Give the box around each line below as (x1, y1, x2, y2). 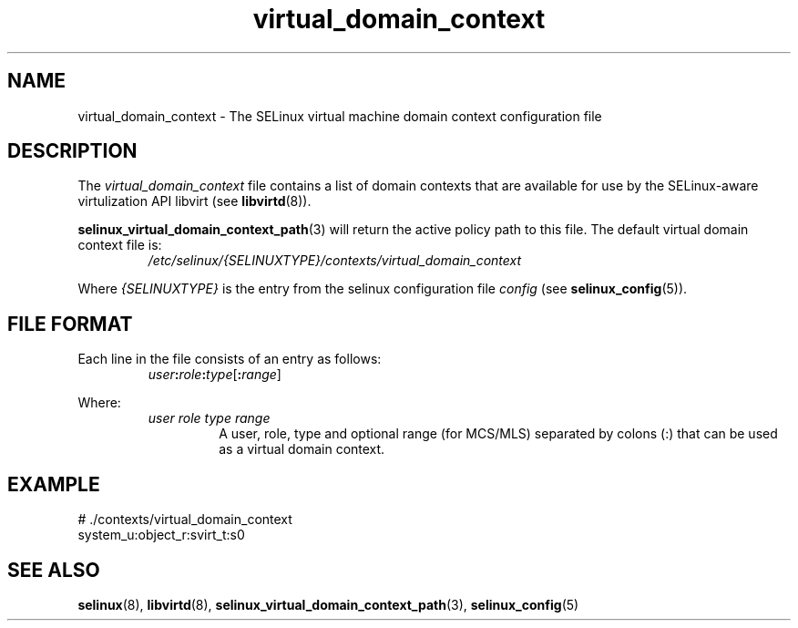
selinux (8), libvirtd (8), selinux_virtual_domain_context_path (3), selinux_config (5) (77, 596, 579, 613)
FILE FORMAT (7, 312, 133, 335)
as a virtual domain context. (219, 441, 385, 458)
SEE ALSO (7, 558, 100, 582)
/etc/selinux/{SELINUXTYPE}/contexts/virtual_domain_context (148, 252, 522, 269)
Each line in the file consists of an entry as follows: (77, 351, 382, 367)
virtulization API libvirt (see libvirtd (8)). (77, 193, 312, 210)
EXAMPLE (7, 472, 100, 496)
